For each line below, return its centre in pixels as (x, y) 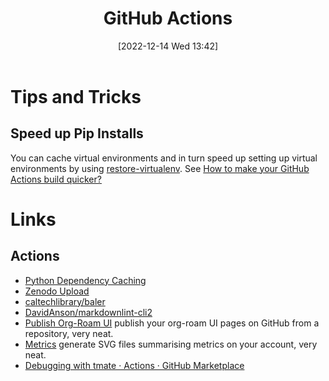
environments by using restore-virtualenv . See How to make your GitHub (160, 168)
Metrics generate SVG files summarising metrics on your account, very (171, 344)
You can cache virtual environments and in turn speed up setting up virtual (164, 158)
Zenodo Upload (57, 291)
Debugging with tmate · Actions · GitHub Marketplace (134, 365)
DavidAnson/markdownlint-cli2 (88, 312)
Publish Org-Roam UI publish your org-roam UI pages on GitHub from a (172, 323)
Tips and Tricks (76, 96)
